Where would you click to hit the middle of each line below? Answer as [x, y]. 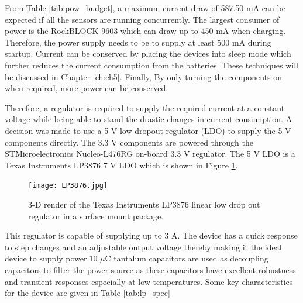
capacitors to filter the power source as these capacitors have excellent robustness [150, 269]
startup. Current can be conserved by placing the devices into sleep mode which [148, 54]
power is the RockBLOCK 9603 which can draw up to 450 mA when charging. [145, 31]
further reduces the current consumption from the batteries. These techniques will [151, 65]
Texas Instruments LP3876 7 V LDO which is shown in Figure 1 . [121, 165]
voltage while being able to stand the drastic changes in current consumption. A [149, 119]
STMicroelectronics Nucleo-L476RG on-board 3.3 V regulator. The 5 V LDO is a [150, 154]
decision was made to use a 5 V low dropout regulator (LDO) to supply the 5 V [148, 130]
